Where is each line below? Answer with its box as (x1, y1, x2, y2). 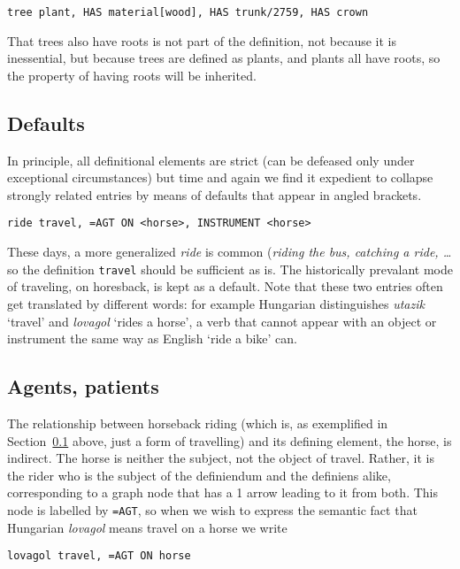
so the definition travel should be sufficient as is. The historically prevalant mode (7, 259, 453, 278)
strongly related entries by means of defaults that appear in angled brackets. (7, 185, 422, 204)
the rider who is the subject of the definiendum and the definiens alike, (7, 465, 391, 484)
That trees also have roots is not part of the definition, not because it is (7, 31, 397, 50)
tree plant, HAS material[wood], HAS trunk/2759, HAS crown (7, 6, 369, 19)
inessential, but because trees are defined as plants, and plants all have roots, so (7, 49, 441, 67)
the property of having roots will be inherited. (7, 65, 257, 84)
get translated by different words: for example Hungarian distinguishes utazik (7, 294, 425, 312)
